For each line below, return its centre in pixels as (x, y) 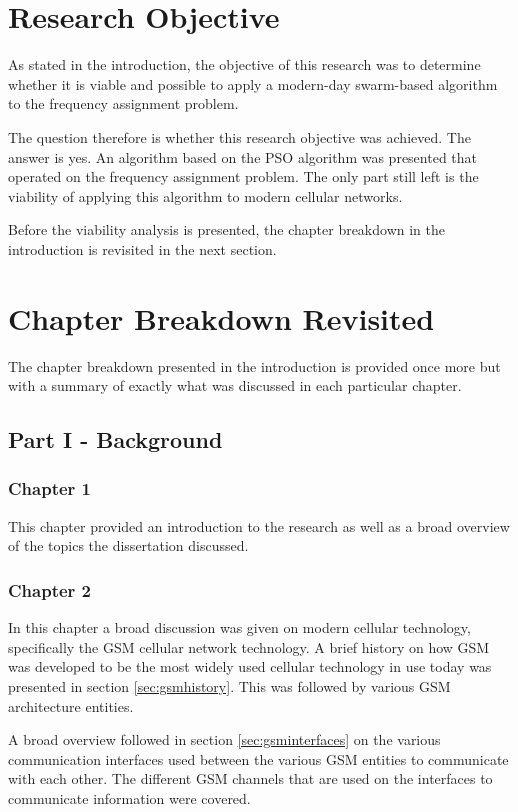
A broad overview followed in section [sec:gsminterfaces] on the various (224, 739)
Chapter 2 (50, 589)
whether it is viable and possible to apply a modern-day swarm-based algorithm (253, 83)
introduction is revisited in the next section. (142, 248)
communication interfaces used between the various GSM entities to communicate (258, 758)
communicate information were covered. (129, 797)
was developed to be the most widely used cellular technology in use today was (250, 666)
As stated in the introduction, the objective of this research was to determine (244, 64)
